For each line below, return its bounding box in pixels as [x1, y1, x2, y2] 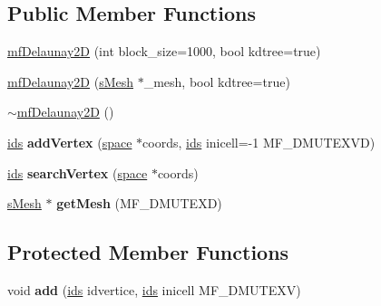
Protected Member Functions [7, 238, 289, 266]
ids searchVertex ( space [7, 163, 148, 182]
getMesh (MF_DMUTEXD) [56, 194, 222, 213]
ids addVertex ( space [7, 132, 132, 151]
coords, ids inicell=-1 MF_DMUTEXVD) [142, 132, 376, 151]
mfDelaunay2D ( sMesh [7, 72, 133, 91]
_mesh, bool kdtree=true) [143, 72, 290, 91]
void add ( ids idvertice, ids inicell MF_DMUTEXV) [7, 280, 301, 299]
